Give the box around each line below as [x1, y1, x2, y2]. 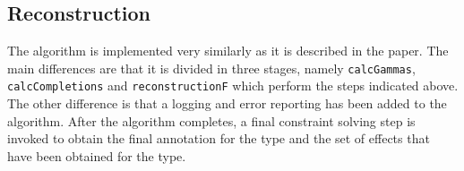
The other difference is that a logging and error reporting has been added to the [7, 94, 447, 113]
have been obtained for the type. [7, 146, 186, 165]
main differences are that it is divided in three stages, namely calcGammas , [7, 58, 416, 77]
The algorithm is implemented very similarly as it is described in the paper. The [7, 41, 449, 60]
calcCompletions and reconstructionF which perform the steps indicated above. [7, 76, 459, 95]
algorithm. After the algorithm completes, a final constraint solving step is [7, 111, 416, 130]
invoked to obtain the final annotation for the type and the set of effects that [7, 129, 430, 148]
